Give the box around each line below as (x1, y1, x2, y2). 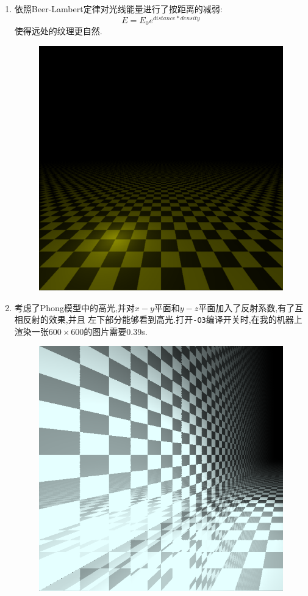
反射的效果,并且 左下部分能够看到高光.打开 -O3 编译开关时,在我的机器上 (23, 313, 303, 326)
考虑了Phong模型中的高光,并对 (14, 301, 135, 314)
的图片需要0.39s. (84, 325, 148, 337)
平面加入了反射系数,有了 (198, 301, 295, 314)
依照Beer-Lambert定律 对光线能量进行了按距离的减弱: (14, 2, 223, 15)
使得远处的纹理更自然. (14, 24, 102, 37)
